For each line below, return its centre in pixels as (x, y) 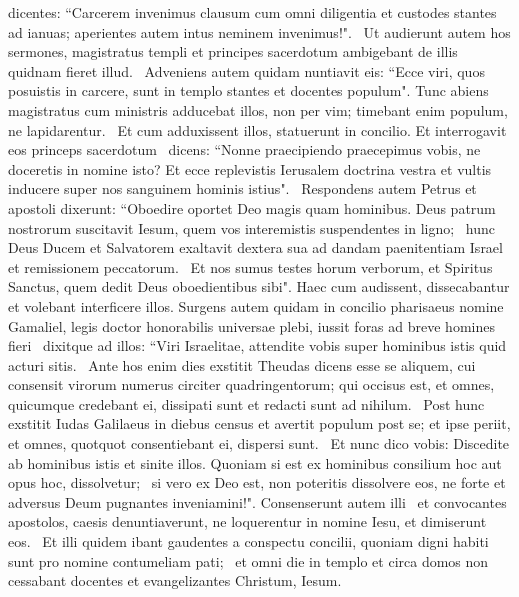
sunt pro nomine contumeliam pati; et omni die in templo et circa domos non (248, 560)
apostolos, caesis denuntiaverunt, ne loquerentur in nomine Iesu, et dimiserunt (247, 521)
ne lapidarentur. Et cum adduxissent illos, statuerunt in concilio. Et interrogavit (257, 129)
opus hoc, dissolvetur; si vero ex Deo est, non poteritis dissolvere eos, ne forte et (257, 482)
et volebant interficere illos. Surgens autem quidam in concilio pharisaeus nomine (256, 305)
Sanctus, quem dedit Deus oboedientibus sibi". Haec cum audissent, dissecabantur (259, 286)
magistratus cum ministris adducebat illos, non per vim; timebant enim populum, (258, 109)
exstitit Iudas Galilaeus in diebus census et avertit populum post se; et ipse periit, (259, 423)
